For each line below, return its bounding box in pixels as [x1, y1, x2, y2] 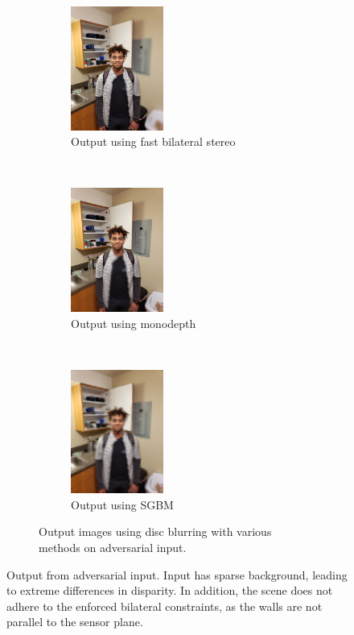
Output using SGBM [71, 496, 174, 513]
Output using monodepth [71, 314, 196, 331]
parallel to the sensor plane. [6, 613, 143, 630]
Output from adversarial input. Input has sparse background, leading [6, 566, 348, 583]
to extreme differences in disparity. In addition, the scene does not [6, 582, 333, 599]
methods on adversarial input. [39, 539, 187, 556]
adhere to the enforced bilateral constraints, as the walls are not [6, 597, 323, 614]
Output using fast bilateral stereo [71, 133, 236, 150]
